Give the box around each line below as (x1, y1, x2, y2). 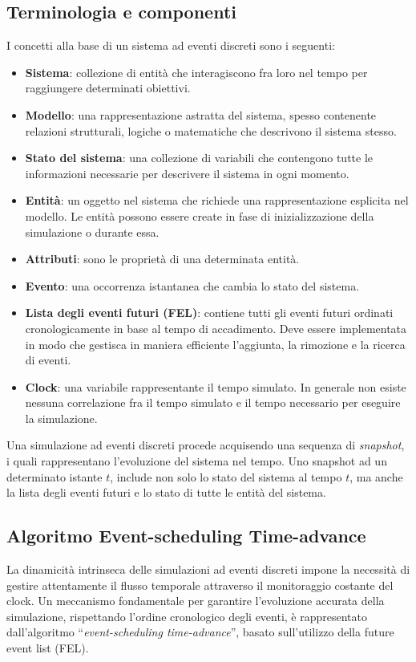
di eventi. (25, 351, 71, 368)
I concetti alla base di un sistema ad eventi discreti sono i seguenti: (6, 37, 335, 54)
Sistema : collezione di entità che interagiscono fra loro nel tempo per (25, 63, 368, 80)
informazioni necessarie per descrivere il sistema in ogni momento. (25, 164, 349, 181)
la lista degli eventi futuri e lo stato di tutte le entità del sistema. (6, 484, 326, 501)
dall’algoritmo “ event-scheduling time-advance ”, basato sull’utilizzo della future (6, 623, 394, 640)
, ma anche (349, 468, 403, 485)
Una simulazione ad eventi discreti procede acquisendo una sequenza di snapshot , (6, 437, 405, 453)
